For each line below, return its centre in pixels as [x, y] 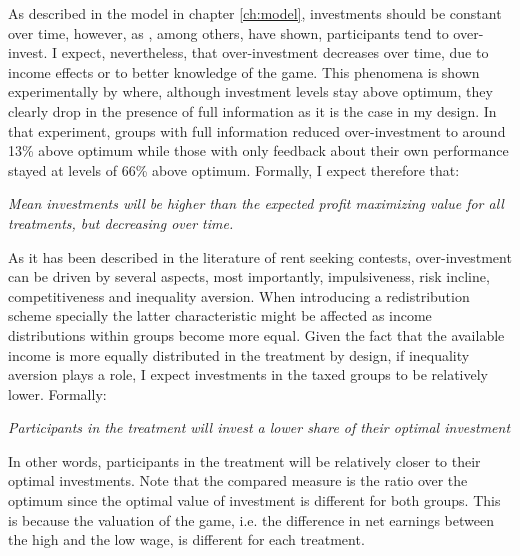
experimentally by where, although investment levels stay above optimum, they [250, 91]
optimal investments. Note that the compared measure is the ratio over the [238, 480]
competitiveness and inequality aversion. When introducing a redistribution [239, 295]
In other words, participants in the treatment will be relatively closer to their [244, 460]
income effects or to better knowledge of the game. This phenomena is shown [244, 71]
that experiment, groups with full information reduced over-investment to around [257, 130]
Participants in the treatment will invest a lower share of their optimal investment [259, 427]
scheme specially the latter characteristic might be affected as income [220, 315]
